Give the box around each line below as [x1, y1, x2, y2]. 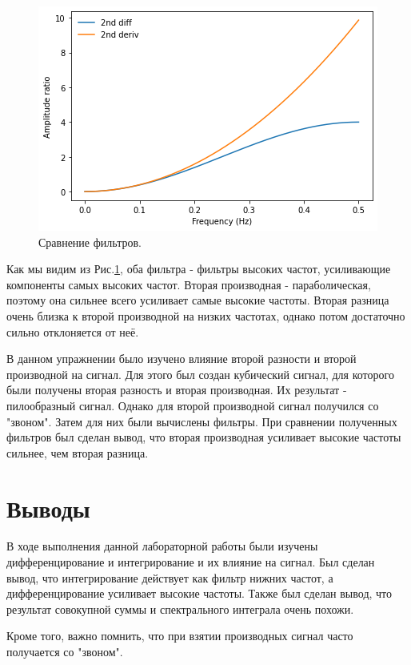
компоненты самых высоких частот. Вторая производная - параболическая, [6, 276, 371, 292]
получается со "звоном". [6, 643, 123, 659]
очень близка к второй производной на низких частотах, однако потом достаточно [6, 307, 405, 324]
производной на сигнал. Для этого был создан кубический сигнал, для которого [6, 365, 394, 382]
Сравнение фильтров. [38, 233, 142, 250]
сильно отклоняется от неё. [6, 323, 139, 340]
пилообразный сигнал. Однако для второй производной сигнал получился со [6, 397, 379, 413]
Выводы [6, 491, 90, 524]
